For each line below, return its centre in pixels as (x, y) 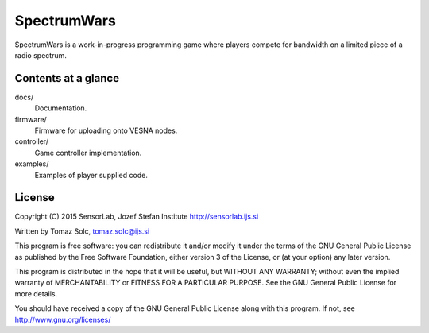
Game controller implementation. (88, 153)
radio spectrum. (41, 55)
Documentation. (61, 108)
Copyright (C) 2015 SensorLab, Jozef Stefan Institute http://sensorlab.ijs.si (137, 217)
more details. (36, 293)
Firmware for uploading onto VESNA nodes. (106, 130)
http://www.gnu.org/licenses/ (63, 319)
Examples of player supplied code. (91, 175)
